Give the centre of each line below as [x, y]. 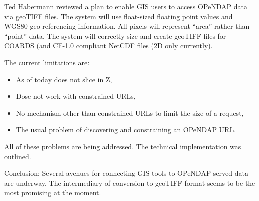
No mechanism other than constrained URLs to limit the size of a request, [130, 113]
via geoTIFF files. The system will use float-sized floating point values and [118, 16]
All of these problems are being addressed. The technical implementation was [123, 146]
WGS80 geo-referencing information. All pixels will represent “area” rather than [127, 26]
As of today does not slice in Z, [64, 79]
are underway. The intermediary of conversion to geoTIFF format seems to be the [130, 183]
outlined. [18, 156]
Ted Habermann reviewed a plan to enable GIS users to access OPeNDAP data [126, 6]
